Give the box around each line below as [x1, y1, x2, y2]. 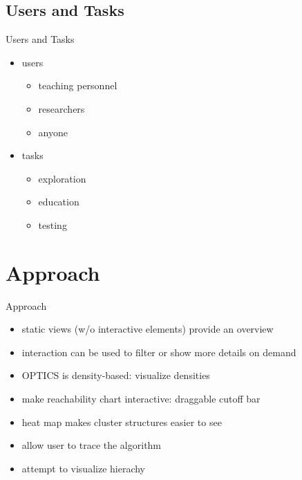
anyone [38, 124, 68, 139]
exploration [38, 171, 86, 185]
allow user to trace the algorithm [21, 438, 162, 452]
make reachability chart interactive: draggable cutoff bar [21, 391, 261, 406]
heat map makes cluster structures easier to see [21, 414, 222, 429]
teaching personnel [38, 78, 117, 93]
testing [38, 217, 67, 232]
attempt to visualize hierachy [21, 461, 146, 475]
